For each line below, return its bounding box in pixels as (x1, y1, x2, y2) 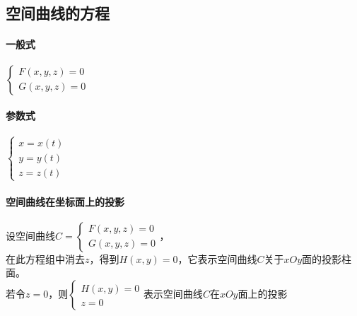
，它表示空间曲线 (177, 251, 257, 266)
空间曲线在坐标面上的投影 (6, 194, 124, 209)
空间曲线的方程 (6, 2, 110, 24)
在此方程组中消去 (6, 251, 85, 266)
